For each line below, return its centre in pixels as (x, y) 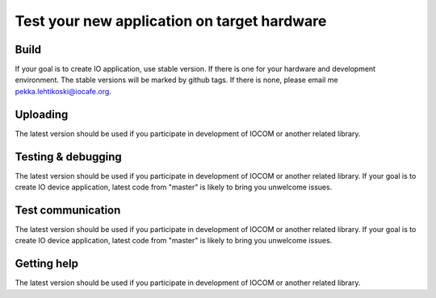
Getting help (46, 264)
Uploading (42, 114)
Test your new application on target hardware (171, 21)
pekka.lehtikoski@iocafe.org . (63, 91)
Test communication (68, 210)
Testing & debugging (69, 157)
